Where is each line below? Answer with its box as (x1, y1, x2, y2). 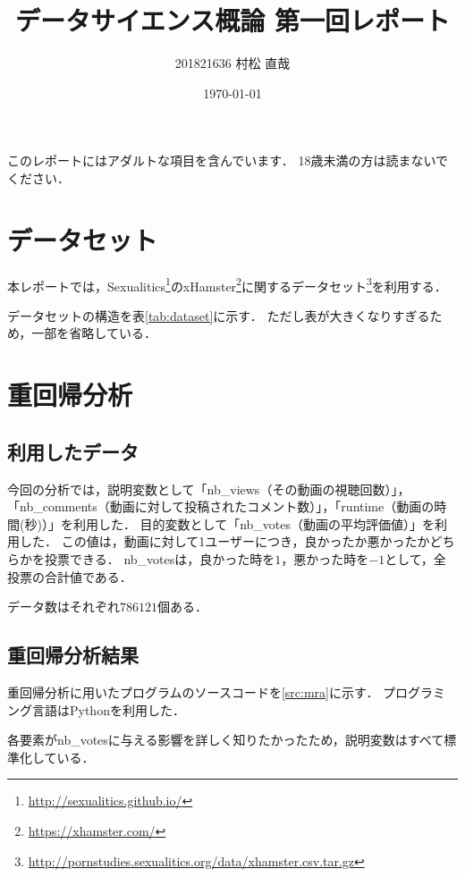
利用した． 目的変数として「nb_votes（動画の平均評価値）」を (72, 514, 435, 533)
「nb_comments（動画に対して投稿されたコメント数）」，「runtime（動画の (7, 497, 435, 516)
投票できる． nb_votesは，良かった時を (44, 550, 275, 569)
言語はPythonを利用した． (31, 700, 185, 719)
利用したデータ (7, 437, 139, 465)
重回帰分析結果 (7, 641, 139, 669)
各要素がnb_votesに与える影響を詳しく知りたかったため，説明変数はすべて (7, 730, 444, 749)
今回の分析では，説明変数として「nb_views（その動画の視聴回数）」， (7, 479, 410, 498)
